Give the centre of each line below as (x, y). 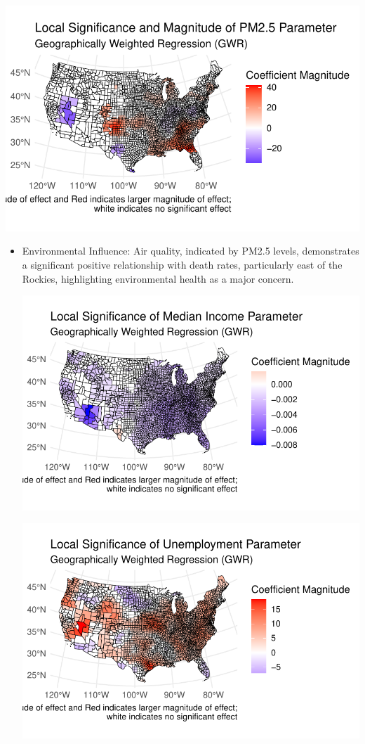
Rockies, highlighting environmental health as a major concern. (158, 278)
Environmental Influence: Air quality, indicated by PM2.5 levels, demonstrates (191, 251)
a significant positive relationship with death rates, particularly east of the (182, 264)
